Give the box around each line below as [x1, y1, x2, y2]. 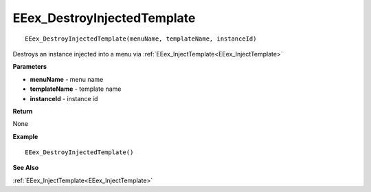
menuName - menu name [30, 75, 104, 83]
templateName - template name [30, 85, 122, 93]
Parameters [12, 63, 47, 71]
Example [12, 132, 38, 140]
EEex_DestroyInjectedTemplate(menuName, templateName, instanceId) [25, 34, 257, 43]
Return [12, 107, 33, 115]
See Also [12, 164, 39, 172]
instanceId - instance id [30, 94, 98, 103]
